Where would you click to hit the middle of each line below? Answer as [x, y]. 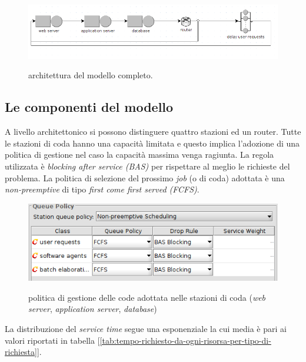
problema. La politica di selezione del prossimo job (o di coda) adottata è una [145, 177]
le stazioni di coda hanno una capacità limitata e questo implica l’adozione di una [152, 143]
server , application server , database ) [93, 309]
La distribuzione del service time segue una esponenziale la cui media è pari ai [146, 328]
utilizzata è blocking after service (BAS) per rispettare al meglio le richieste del [147, 166]
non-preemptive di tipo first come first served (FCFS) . [102, 189]
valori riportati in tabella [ [52, 340]
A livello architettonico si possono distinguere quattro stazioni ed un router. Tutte [153, 132]
